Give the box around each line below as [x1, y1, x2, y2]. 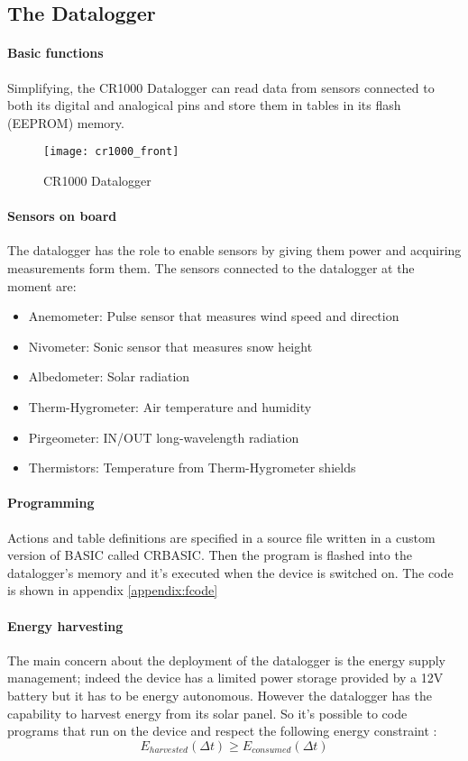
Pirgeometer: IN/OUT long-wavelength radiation [28, 427, 299, 446]
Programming [7, 493, 95, 512]
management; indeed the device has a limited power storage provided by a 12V [7, 668, 444, 687]
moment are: [7, 276, 77, 295]
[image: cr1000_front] [43, 145, 179, 159]
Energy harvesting [7, 616, 124, 635]
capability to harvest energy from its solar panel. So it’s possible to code [7, 703, 408, 722]
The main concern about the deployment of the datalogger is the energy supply [7, 650, 445, 669]
